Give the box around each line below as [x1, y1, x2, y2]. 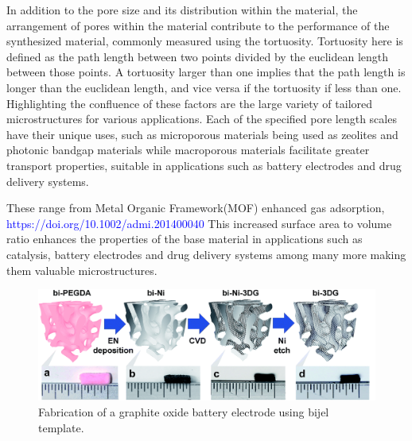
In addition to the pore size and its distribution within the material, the [6, 2, 358, 17]
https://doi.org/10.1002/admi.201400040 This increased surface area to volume [6, 215, 392, 231]
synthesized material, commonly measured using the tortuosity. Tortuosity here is [6, 33, 403, 49]
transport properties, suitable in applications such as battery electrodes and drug [6, 157, 402, 173]
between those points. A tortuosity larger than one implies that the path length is [6, 64, 406, 80]
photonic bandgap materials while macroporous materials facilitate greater [6, 141, 370, 158]
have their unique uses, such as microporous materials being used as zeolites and [6, 126, 398, 142]
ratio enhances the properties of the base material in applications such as [6, 230, 363, 247]
